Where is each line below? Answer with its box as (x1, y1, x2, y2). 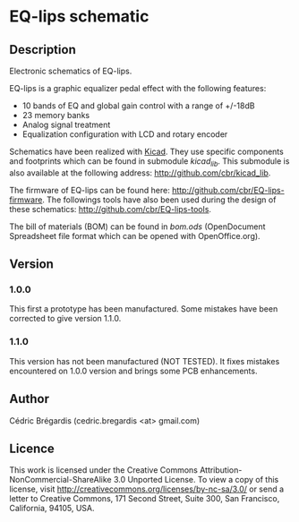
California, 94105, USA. (9, 503, 95, 514)
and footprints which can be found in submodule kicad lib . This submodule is (9, 156, 290, 168)
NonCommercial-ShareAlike (9, 475, 112, 485)
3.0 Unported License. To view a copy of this (113, 475, 279, 485)
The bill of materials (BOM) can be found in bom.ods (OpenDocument (9, 221, 266, 232)
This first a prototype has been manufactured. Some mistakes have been (9, 304, 278, 314)
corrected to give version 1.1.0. (9, 313, 122, 324)
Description (9, 42, 76, 57)
